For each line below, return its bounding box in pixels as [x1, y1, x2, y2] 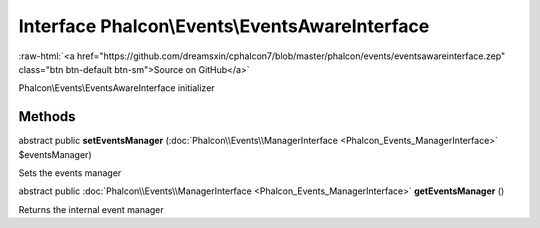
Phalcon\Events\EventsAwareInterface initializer [18, 82, 215, 94]
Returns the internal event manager [18, 203, 164, 215]
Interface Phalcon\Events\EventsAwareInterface [18, 15, 430, 37]
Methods [18, 108, 76, 125]
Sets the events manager [18, 167, 122, 179]
